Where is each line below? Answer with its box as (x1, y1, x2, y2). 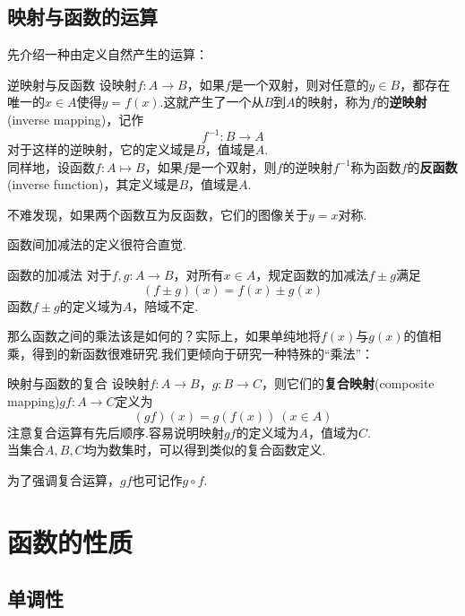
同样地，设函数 (7, 157, 95, 176)
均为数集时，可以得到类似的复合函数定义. (83, 440, 326, 459)
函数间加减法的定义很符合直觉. (7, 235, 186, 254)
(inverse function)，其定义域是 (7, 175, 179, 194)
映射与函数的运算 (7, 3, 158, 30)
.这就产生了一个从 (159, 92, 264, 111)
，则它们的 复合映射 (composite (261, 374, 435, 393)
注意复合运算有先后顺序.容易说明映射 (7, 422, 224, 441)
